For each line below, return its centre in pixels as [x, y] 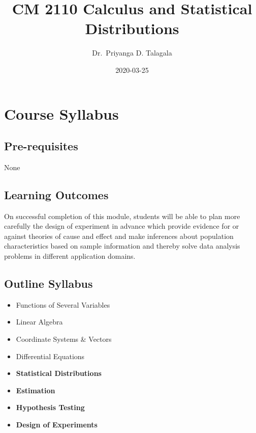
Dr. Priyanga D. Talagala [132, 53]
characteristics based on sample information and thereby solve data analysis [122, 246]
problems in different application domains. [70, 256]
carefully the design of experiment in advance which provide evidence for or [122, 226]
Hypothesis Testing [50, 407]
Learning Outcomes [56, 194]
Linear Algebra [39, 322]
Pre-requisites [41, 146]
